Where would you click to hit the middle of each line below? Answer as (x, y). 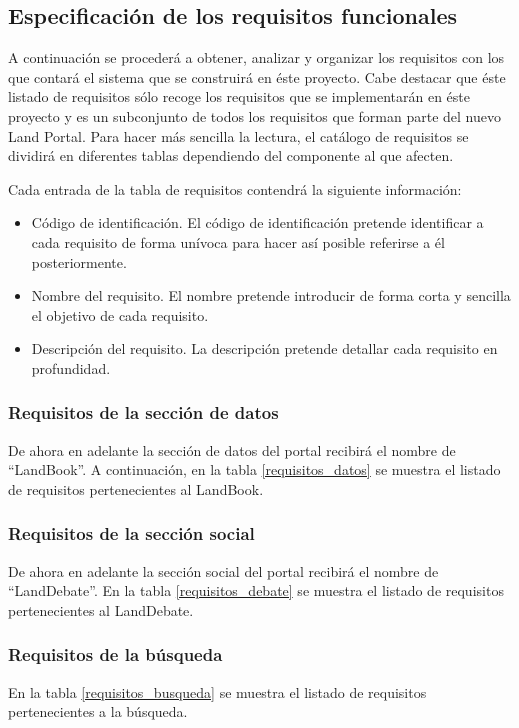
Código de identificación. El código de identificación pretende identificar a (257, 222)
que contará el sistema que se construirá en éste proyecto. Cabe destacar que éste (257, 76)
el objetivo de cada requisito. (120, 314)
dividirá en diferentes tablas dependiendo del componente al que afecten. (231, 155)
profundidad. (71, 367)
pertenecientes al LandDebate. (101, 609)
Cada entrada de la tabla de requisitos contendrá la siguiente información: (235, 188)
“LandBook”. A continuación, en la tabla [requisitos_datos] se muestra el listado (254, 469)
